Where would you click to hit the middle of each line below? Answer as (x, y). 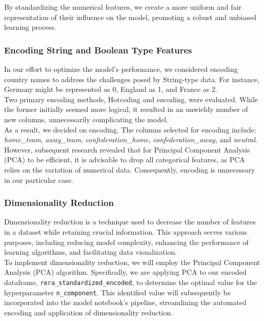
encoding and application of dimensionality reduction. (89, 312)
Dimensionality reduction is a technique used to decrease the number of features (130, 222)
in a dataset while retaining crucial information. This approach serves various (126, 231)
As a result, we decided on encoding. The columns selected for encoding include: (130, 129)
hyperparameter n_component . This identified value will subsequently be (117, 292)
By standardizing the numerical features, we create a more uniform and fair (123, 7)
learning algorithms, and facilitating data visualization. (91, 252)
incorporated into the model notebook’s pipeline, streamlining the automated (125, 302)
